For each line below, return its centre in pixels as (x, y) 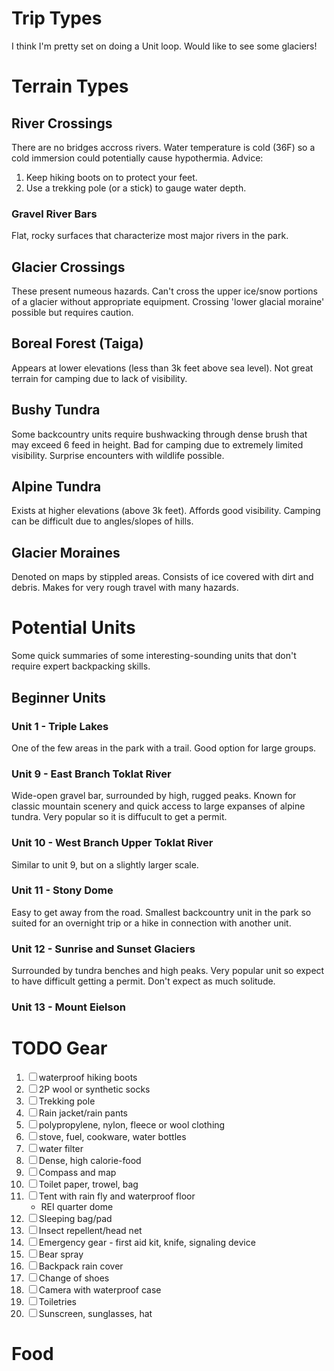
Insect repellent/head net (90, 1230)
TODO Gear (59, 1048)
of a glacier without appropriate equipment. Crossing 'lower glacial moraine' (168, 302)
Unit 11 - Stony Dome (62, 890)
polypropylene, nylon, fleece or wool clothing (132, 1124)
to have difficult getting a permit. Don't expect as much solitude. (143, 981)
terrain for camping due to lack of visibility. (99, 378)
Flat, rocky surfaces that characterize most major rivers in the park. (150, 236)
